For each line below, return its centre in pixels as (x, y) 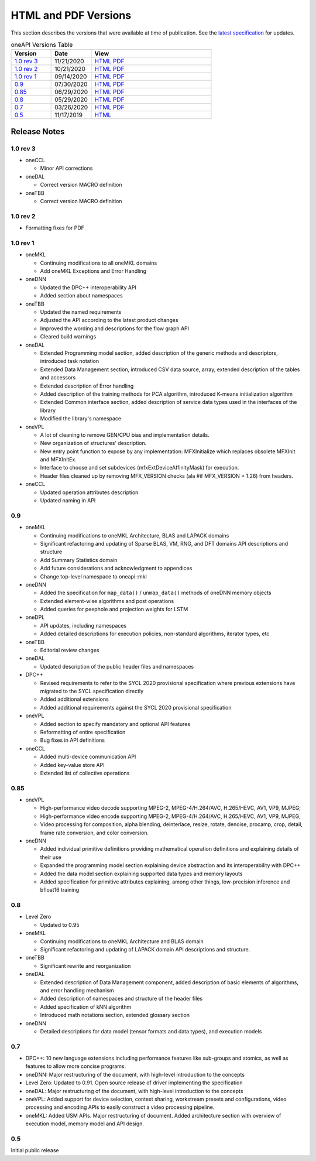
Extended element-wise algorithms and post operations (107, 601)
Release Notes (38, 131)
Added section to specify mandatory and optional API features (115, 724)
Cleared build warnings (68, 337)
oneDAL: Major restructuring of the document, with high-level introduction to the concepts (134, 1091)
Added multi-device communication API (88, 757)
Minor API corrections (66, 168)
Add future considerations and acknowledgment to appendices (116, 568)
